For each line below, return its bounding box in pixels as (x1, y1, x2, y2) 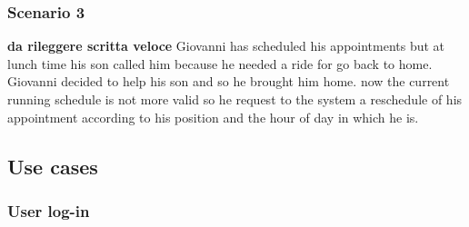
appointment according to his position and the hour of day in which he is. (7, 107, 419, 126)
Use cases (7, 152, 98, 180)
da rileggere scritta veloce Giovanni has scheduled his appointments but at (7, 36, 445, 55)
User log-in (7, 199, 90, 222)
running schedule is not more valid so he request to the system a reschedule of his (7, 90, 463, 108)
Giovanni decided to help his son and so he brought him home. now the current (7, 72, 450, 91)
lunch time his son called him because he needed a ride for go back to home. (7, 54, 433, 73)
